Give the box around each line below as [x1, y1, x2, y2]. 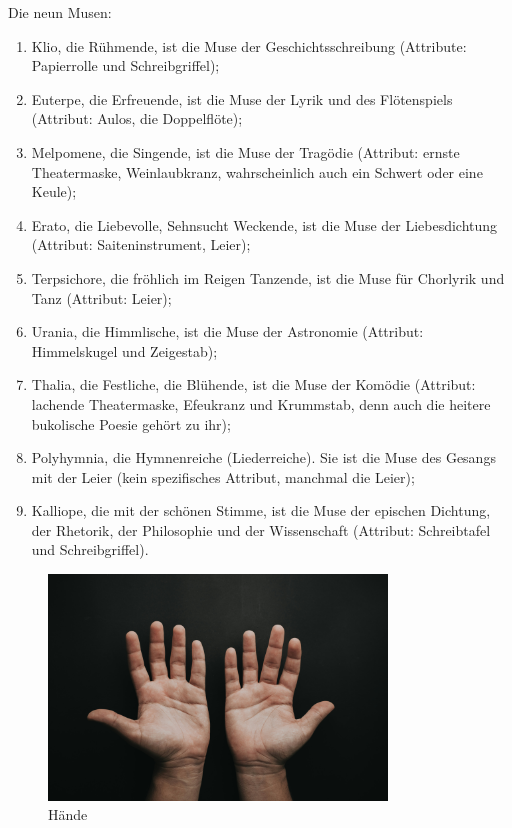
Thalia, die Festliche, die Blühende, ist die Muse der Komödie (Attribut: [31, 374, 476, 395]
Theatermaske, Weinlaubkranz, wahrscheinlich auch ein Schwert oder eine [31, 161, 483, 182]
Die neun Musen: [8, 2, 112, 22]
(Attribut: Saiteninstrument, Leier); [31, 234, 251, 255]
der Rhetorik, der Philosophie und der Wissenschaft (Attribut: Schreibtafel [31, 519, 491, 540]
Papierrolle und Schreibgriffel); [31, 55, 220, 76]
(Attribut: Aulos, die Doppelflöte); [31, 108, 243, 129]
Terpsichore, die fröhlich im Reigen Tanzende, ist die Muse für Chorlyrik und [31, 267, 505, 288]
